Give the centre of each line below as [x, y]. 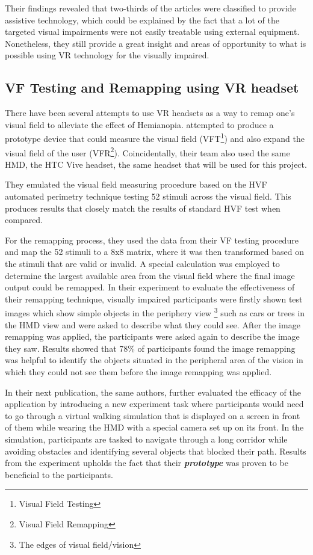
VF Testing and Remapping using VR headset [152, 87]
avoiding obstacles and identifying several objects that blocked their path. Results [156, 451]
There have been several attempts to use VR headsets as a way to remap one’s [150, 113]
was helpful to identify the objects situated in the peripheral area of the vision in [154, 360]
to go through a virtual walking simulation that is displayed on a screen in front [153, 415]
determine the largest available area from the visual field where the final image [150, 275]
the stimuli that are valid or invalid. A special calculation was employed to [142, 264]
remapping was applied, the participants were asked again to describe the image [152, 336]
